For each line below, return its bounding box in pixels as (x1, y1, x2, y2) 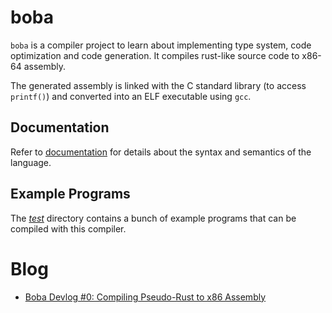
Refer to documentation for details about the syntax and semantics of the (10, 146, 312, 158)
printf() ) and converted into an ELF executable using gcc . (10, 90, 252, 102)
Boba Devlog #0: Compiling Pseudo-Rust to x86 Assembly (24, 291, 267, 303)
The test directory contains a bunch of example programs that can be (10, 212, 297, 224)
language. (10, 156, 52, 168)
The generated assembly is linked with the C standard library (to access (10, 79, 307, 91)
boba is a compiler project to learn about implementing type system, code (10, 39, 312, 51)
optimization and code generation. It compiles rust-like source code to (10, 49, 300, 61)
